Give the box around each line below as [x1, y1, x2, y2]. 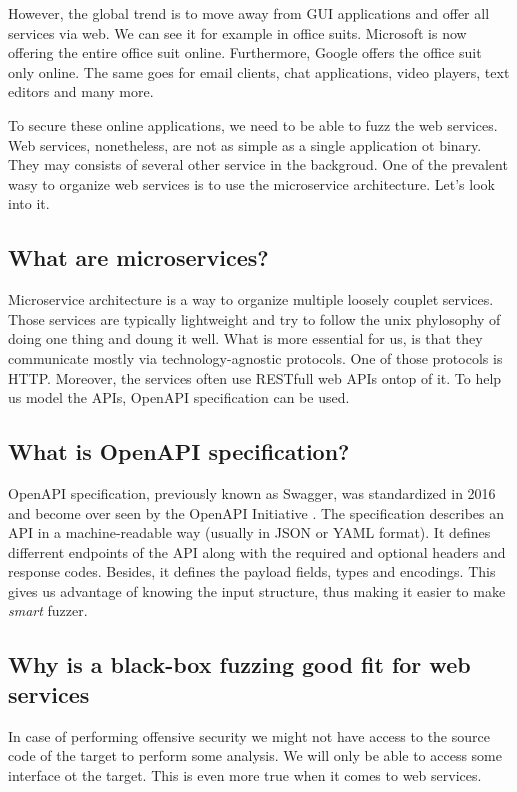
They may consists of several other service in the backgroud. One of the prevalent [8, 154, 508, 175]
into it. [8, 193, 50, 214]
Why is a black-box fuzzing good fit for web [8, 649, 471, 680]
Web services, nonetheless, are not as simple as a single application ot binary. [8, 134, 482, 155]
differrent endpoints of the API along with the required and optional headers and [8, 541, 506, 562]
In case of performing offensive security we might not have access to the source [8, 725, 490, 746]
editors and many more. [8, 81, 154, 102]
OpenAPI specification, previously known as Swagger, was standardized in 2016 [8, 482, 496, 503]
